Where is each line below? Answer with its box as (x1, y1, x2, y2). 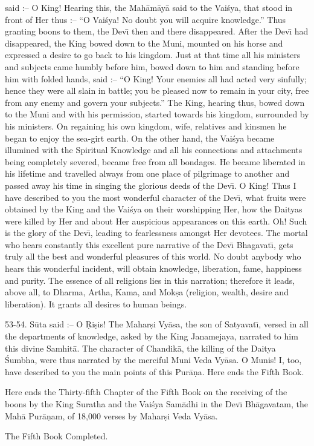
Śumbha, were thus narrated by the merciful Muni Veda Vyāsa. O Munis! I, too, (5, 353, 302, 366)
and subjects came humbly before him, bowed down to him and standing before (5, 60, 300, 73)
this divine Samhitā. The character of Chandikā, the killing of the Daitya (5, 341, 276, 354)
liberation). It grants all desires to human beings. (5, 297, 187, 310)
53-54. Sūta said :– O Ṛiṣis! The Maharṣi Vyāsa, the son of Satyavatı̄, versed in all (5, 318, 309, 330)
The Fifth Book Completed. (5, 430, 108, 442)
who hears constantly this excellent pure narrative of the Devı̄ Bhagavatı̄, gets (5, 238, 293, 251)
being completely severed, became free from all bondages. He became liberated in (5, 155, 306, 168)
